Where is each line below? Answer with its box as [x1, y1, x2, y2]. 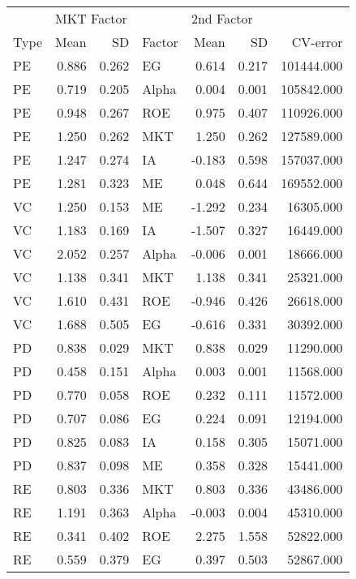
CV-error [291, 32, 343, 51]
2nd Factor [191, 9, 253, 28]
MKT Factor [55, 9, 127, 28]
